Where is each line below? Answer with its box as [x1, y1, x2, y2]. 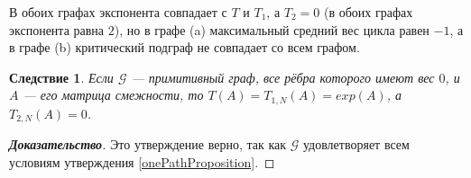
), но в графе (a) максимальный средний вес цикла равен [114, 20, 429, 39]
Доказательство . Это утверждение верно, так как [9, 135, 287, 154]
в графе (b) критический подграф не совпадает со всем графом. [9, 38, 360, 57]
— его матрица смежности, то [23, 85, 204, 104]
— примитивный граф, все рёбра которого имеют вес [131, 67, 435, 86]
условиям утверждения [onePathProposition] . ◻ [9, 152, 275, 171]
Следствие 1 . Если [9, 67, 114, 86]
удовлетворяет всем [302, 135, 410, 154]
